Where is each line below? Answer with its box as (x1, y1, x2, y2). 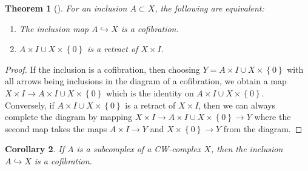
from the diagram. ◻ (223, 122, 303, 135)
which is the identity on (105, 86, 194, 99)
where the (254, 110, 291, 123)
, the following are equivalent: (155, 2, 264, 14)
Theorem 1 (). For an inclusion (5, 2, 127, 14)
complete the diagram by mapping (5, 110, 133, 123)
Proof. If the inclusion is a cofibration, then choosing (5, 62, 200, 75)
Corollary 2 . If (5, 142, 64, 155)
